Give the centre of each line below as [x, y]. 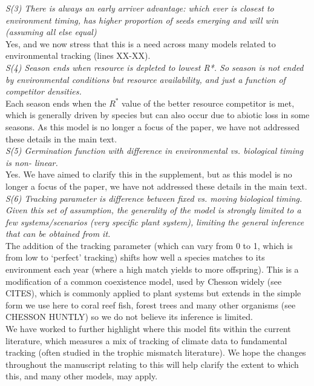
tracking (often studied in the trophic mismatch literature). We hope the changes [156, 352]
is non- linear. [32, 162]
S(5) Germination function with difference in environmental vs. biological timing [155, 151]
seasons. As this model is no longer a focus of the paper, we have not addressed [153, 126]
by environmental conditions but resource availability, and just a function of [146, 79]
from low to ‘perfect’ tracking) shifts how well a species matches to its [135, 257]
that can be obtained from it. [58, 234]
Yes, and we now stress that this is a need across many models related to [141, 43]
